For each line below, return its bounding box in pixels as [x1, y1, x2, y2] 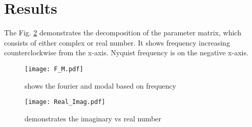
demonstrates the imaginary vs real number [25, 113, 161, 123]
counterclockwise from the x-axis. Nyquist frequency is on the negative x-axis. [4, 47, 248, 58]
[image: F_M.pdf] [25, 65, 83, 73]
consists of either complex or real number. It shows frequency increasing [4, 37, 230, 48]
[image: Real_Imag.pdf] [25, 98, 106, 106]
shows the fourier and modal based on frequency [25, 80, 176, 91]
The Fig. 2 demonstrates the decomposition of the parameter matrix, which [4, 27, 241, 38]
